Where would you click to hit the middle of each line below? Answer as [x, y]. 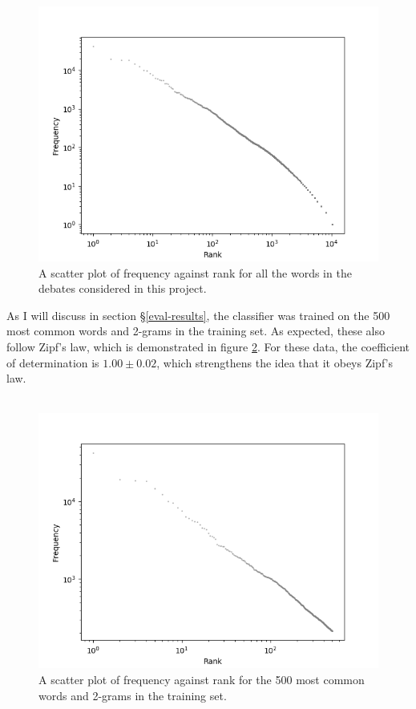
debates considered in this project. [123, 288]
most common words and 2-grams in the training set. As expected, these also [196, 331]
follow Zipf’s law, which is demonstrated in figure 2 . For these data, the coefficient [208, 346]
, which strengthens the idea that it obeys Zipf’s [275, 362]
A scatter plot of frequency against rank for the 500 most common [202, 679]
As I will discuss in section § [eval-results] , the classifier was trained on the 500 [198, 315]
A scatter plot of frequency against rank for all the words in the [195, 272]
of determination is [53, 362]
